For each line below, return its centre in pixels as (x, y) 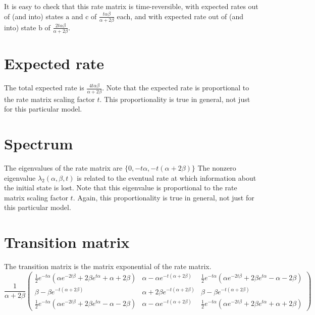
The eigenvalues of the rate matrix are (63, 167)
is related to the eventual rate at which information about (167, 177)
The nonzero (217, 167)
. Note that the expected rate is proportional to (176, 88)
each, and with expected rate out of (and (180, 16)
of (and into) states (34, 16)
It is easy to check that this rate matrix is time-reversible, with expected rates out (131, 6)
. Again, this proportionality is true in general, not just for (164, 197)
